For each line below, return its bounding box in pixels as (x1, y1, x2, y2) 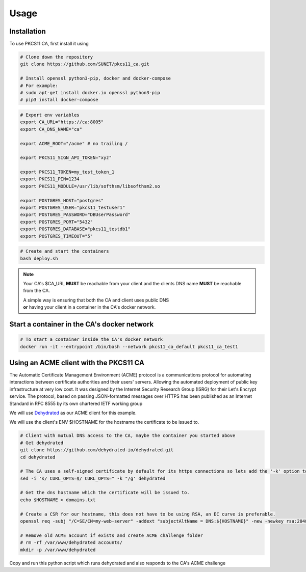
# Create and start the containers (20, 249, 109, 254)
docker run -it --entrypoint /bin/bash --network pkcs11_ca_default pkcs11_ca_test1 (20, 344, 238, 349)
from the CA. (23, 288, 50, 294)
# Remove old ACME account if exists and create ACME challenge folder (20, 532, 203, 538)
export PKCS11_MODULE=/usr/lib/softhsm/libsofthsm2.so (20, 183, 160, 189)
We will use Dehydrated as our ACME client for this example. (9, 410, 137, 416)
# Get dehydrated (20, 440, 64, 446)
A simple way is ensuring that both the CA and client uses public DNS (23, 297, 169, 303)
